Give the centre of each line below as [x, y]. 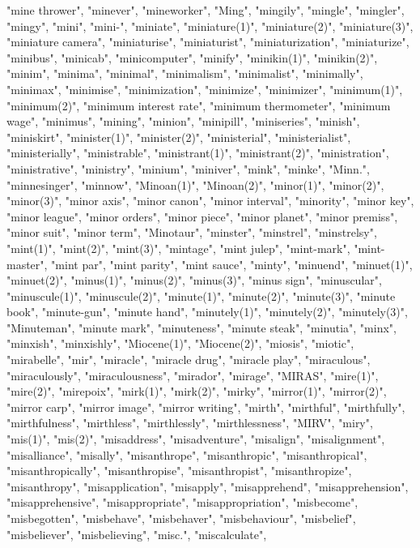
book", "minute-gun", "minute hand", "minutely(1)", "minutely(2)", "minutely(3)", [207, 312]
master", [27, 264]
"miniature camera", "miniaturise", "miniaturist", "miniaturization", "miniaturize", [208, 42]
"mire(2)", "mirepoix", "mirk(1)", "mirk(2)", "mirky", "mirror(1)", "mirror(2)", [197, 391]
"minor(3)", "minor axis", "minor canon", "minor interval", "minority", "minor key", [210, 201]
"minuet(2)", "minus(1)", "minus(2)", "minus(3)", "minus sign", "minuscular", [194, 280]
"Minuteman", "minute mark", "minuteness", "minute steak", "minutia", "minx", [202, 327]
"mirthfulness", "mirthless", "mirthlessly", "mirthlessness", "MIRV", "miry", [190, 423]
